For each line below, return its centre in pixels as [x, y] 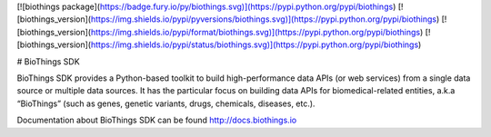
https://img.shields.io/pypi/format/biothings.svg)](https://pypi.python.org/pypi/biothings [256, 32]
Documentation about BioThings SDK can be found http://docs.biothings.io [157, 120]
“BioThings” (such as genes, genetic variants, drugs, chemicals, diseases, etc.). [166, 103]
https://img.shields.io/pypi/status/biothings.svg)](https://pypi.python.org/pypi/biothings [255, 44]
